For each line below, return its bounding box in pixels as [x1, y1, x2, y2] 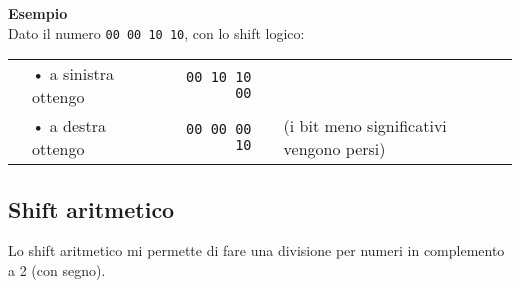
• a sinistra [32, 62, 115, 86]
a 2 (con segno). [8, 260, 106, 281]
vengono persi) [283, 137, 386, 161]
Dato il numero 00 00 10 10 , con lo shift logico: [8, 22, 305, 43]
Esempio [8, 3, 68, 23]
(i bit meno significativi [283, 114, 447, 138]
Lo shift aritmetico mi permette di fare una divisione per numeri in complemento [8, 240, 505, 261]
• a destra [32, 114, 106, 138]
